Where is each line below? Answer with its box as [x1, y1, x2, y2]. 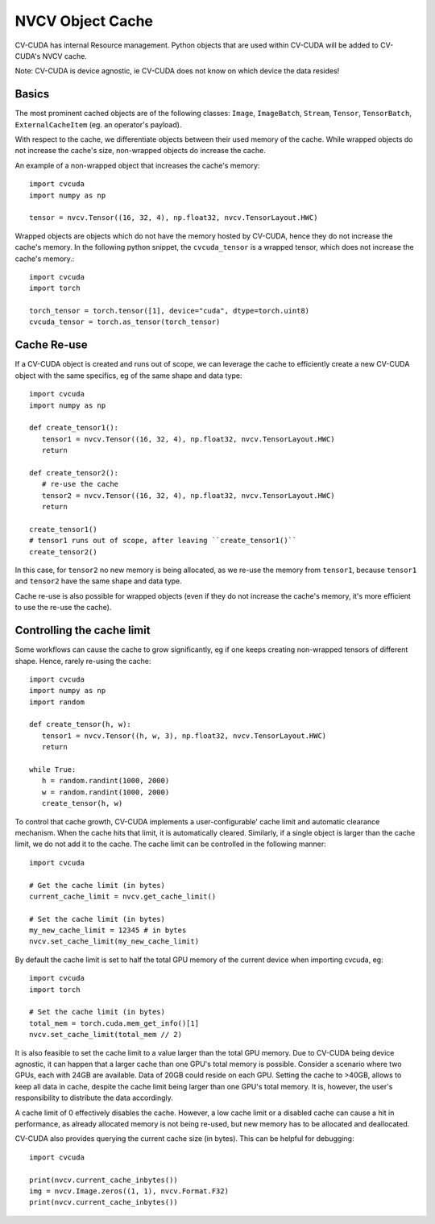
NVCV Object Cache [14, 12, 153, 30]
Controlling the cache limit [14, 624, 151, 637]
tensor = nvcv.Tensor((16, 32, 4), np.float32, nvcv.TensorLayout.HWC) [29, 214, 318, 222]
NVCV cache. [42, 51, 88, 60]
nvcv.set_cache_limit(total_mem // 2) [29, 1030, 183, 1039]
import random [29, 697, 85, 707]
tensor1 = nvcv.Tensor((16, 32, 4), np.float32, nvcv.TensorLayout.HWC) [41, 434, 335, 443]
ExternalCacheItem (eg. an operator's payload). [14, 119, 182, 129]
